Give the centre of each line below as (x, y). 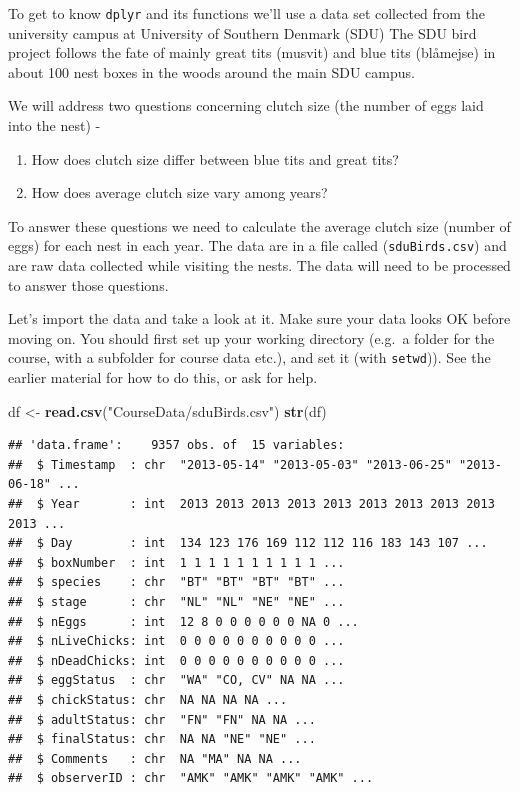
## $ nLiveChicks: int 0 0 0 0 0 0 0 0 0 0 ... (176, 641)
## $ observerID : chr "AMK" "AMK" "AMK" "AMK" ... (191, 778)
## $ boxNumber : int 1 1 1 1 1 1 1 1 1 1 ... (176, 562)
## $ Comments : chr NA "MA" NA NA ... (155, 758)
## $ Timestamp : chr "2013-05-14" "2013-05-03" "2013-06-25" (230, 464)
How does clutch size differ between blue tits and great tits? (215, 158)
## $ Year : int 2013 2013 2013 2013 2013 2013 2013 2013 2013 (251, 504)
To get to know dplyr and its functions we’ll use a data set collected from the (247, 13)
